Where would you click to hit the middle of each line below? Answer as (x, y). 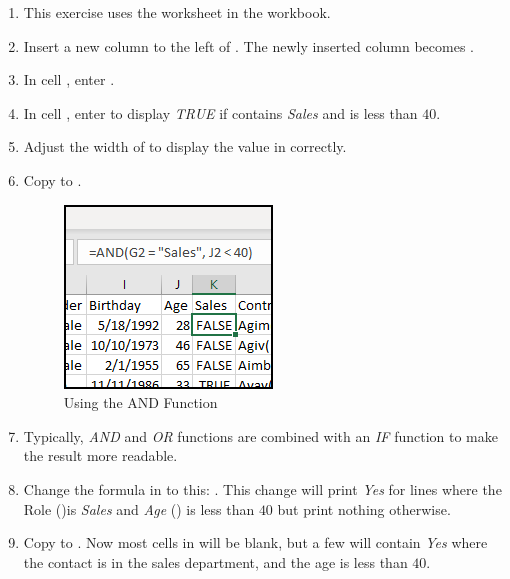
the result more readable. (100, 455)
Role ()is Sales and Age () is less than (139, 508)
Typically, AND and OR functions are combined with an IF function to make (260, 435)
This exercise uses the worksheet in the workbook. (177, 12)
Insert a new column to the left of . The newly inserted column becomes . (248, 45)
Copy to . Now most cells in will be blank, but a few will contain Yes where (255, 542)
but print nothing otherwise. (364, 508)
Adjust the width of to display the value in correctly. (185, 146)
